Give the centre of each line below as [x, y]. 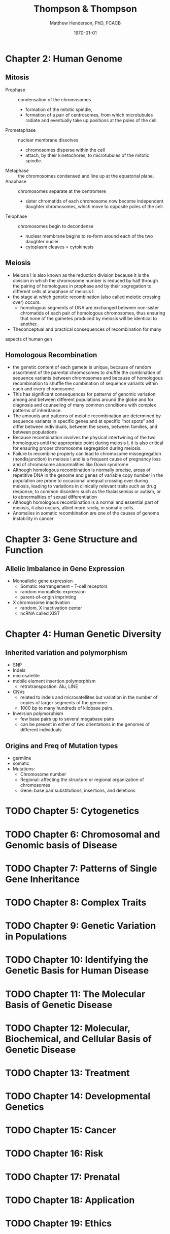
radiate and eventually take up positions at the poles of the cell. [92, 120]
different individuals [41, 730]
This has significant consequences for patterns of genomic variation [84, 394]
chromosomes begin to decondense [56, 226]
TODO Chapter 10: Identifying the [77, 960]
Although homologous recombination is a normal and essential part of [86, 502]
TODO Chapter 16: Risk [54, 1154]
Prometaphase [21, 130]
